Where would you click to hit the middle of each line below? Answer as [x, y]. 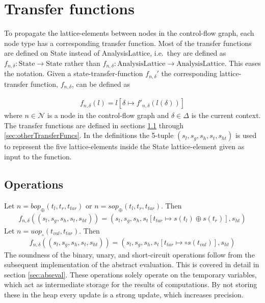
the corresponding [189, 73]
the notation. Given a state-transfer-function [74, 73]
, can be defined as [101, 84]
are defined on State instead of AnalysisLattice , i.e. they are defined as [115, 53]
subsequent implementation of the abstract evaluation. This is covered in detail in [132, 264]
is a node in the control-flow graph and [108, 115]
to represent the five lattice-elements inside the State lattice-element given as [124, 146]
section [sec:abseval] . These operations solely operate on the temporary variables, [130, 274]
